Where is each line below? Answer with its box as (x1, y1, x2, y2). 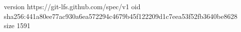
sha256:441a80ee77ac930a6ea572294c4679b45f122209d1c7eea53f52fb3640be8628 (4, 11, 238, 21)
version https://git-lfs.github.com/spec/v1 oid (4, 1, 141, 11)
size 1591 (4, 20, 31, 31)
